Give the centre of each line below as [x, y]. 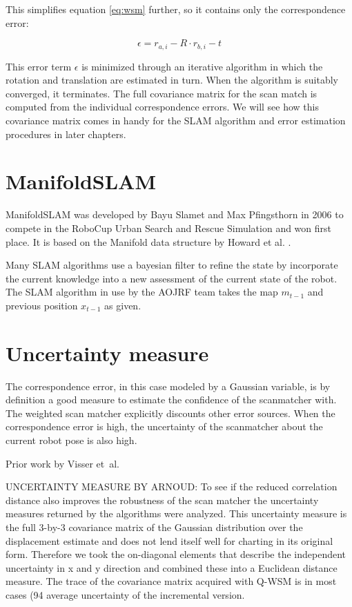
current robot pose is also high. [71, 440]
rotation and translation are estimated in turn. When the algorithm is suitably [172, 80]
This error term [39, 66]
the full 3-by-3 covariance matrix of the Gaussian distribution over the [154, 527]
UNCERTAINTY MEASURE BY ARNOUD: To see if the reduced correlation [172, 486]
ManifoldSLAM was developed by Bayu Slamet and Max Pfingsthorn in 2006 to [175, 214]
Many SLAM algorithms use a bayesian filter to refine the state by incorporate [172, 265]
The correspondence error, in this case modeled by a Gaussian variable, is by [168, 386]
